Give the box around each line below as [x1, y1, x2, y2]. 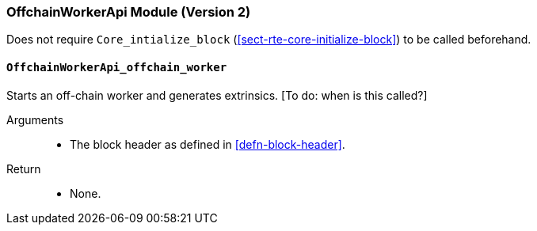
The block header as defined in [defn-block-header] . [70, 137, 345, 151]
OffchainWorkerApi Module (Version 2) [6, 4, 251, 20]
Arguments [6, 112, 64, 127]
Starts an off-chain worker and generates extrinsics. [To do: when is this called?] [6, 88, 428, 102]
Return [6, 161, 41, 176]
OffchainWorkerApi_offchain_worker [6, 60, 227, 74]
